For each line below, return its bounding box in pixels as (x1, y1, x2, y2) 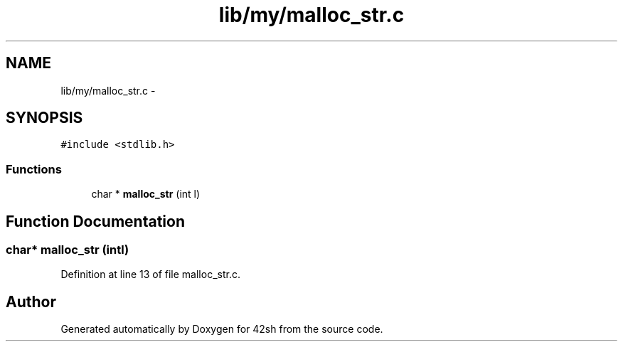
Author (6, 292, 56, 311)
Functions (6, 161, 62, 176)
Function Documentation (6, 212, 185, 230)
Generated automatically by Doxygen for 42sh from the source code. (60, 323, 383, 336)
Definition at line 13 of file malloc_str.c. (60, 268, 240, 281)
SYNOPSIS (6, 109, 83, 127)
